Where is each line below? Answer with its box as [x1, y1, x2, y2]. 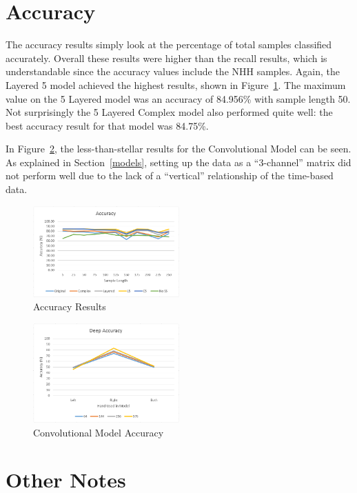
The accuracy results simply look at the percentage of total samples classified [6, 37, 332, 52]
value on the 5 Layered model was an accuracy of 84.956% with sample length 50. [6, 91, 351, 105]
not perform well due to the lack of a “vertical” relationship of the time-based [6, 168, 334, 183]
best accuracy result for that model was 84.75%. [6, 118, 209, 132]
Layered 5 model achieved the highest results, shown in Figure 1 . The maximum [6, 77, 346, 92]
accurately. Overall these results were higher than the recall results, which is [6, 50, 327, 65]
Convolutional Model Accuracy [33, 425, 164, 439]
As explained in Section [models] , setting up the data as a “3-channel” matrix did [6, 154, 351, 169]
